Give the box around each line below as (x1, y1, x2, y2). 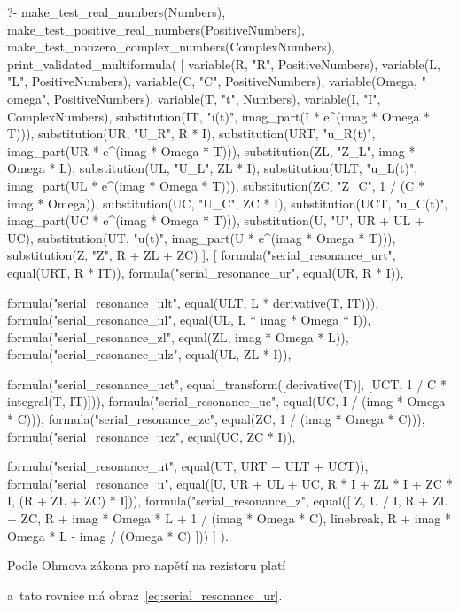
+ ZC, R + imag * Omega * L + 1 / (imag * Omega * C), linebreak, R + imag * (7, 509, 452, 528)
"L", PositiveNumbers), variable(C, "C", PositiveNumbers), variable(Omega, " (7, 72, 426, 90)
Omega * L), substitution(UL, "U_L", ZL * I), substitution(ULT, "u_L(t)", (7, 159, 418, 177)
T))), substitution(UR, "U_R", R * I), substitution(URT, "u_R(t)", (7, 124, 376, 143)
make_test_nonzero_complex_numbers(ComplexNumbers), (7, 37, 335, 56)
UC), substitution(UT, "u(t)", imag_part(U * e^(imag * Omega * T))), (7, 228, 396, 247)
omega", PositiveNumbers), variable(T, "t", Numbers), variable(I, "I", (7, 89, 381, 107)
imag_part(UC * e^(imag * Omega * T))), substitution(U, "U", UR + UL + (7, 211, 424, 230)
